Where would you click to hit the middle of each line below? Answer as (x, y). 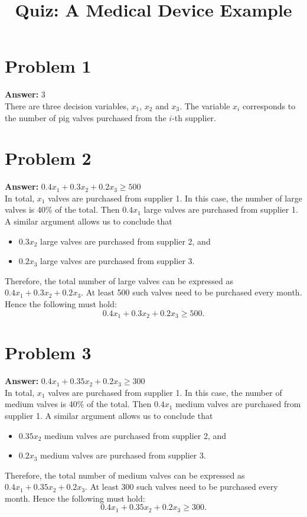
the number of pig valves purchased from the (86, 117)
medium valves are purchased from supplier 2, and (135, 435)
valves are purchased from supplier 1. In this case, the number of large (175, 198)
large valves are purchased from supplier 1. (221, 209)
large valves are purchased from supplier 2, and (125, 241)
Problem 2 (48, 158)
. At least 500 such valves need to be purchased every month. (192, 292)
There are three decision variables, (67, 105)
